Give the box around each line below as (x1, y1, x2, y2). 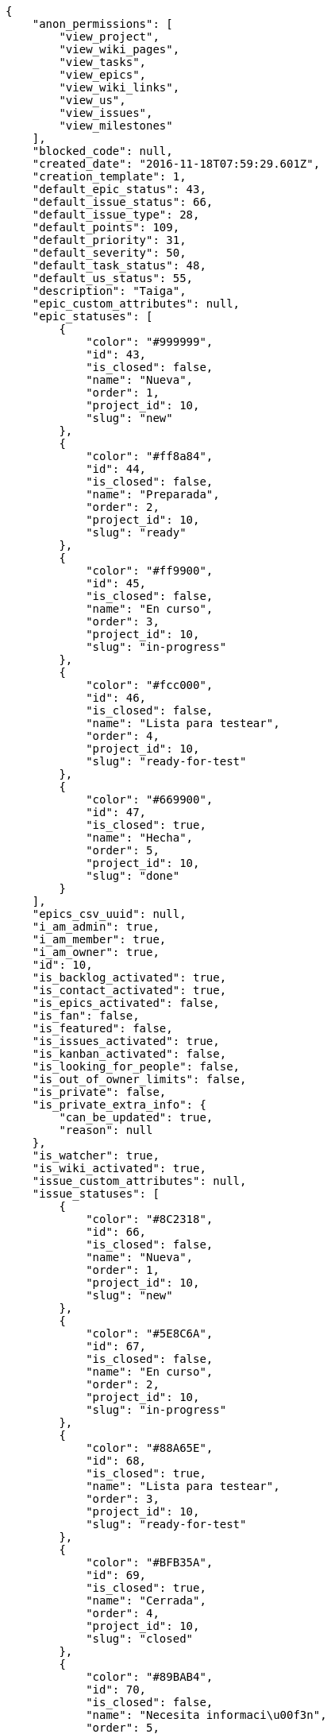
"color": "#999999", (86, 335, 214, 348)
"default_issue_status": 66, (32, 195, 214, 208)
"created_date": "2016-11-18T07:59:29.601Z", (32, 157, 321, 170)
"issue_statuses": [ (32, 1187, 160, 1200)
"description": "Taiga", (32, 284, 187, 297)
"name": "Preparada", (86, 488, 220, 501)
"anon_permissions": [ (32, 17, 173, 30)
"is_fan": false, (32, 1009, 140, 1022)
